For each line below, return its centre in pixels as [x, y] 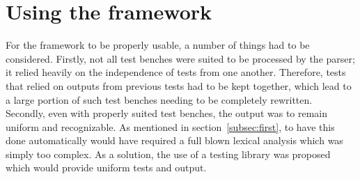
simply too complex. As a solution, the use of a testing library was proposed [168, 154]
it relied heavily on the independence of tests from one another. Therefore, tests [176, 72]
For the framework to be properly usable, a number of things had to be [158, 45]
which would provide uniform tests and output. [106, 168]
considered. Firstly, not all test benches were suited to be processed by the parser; [180, 58]
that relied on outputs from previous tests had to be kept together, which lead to [179, 85]
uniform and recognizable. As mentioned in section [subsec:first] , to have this [170, 126]
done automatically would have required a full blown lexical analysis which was [174, 140]
